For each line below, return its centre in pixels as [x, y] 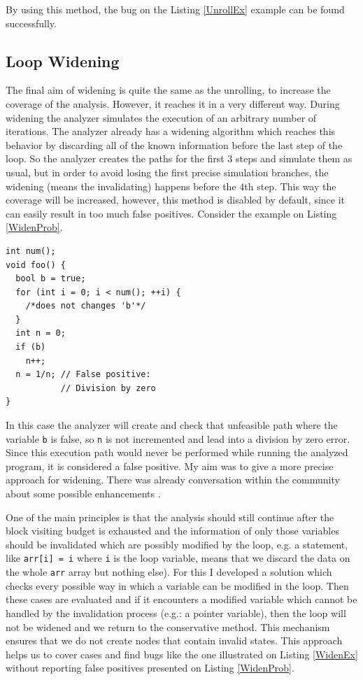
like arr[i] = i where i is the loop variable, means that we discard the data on [178, 558]
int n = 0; [41, 333]
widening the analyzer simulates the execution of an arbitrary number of [161, 117]
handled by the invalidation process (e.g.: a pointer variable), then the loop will [176, 612]
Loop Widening [63, 61]
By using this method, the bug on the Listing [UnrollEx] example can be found [175, 9]
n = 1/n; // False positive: [83, 375]
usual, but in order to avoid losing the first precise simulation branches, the [167, 172]
